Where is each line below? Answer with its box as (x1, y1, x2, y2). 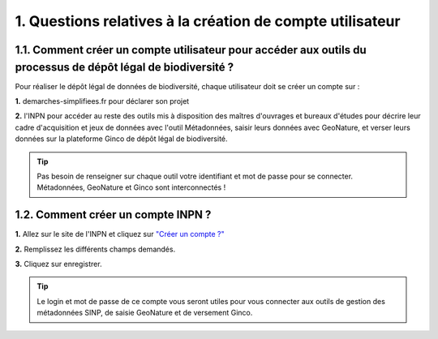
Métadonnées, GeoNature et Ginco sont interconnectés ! (36, 182, 226, 192)
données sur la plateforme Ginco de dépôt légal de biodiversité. (15, 134, 228, 144)
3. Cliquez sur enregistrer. (15, 260, 102, 269)
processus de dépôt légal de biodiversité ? (15, 60, 234, 74)
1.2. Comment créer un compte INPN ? (15, 208, 212, 222)
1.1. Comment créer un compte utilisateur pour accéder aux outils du (15, 43, 367, 57)
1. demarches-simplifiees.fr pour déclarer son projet (15, 97, 190, 106)
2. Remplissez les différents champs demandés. (15, 244, 176, 254)
